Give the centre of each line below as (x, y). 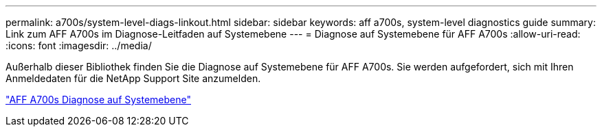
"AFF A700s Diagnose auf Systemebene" (99, 100)
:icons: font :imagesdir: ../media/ (79, 45)
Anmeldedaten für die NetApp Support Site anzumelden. (133, 78)
